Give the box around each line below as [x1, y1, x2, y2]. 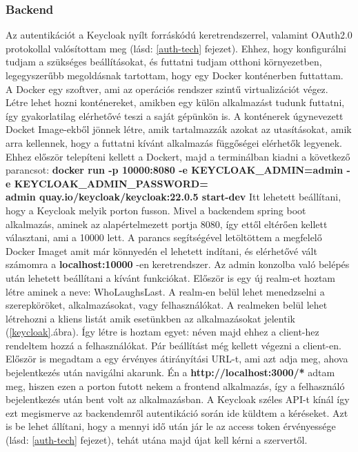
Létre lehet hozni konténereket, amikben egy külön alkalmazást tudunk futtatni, [6, 95, 345, 110]
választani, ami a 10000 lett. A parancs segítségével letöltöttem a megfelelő [6, 230, 322, 245]
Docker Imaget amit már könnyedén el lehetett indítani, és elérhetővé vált [6, 243, 317, 258]
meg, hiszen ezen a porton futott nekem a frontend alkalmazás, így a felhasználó [6, 378, 345, 393]
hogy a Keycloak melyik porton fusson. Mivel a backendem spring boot [6, 203, 306, 217]
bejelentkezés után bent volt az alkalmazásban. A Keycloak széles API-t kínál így [6, 392, 350, 407]
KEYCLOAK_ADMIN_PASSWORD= [14, 176, 208, 190]
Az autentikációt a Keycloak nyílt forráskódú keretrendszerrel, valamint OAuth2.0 [6, 28, 352, 42]
